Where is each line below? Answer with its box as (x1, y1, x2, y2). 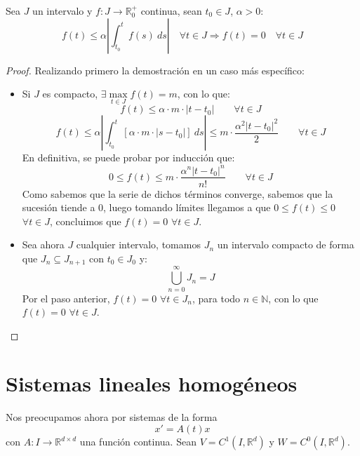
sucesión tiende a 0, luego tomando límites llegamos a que (22, 200, 271, 215)
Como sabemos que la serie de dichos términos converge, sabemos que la (22, 186, 333, 201)
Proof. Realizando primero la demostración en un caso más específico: (6, 62, 305, 77)
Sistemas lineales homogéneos (6, 369, 298, 398)
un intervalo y (32, 4, 93, 18)
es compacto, (42, 86, 98, 101)
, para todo (192, 290, 241, 305)
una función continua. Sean (79, 434, 196, 449)
